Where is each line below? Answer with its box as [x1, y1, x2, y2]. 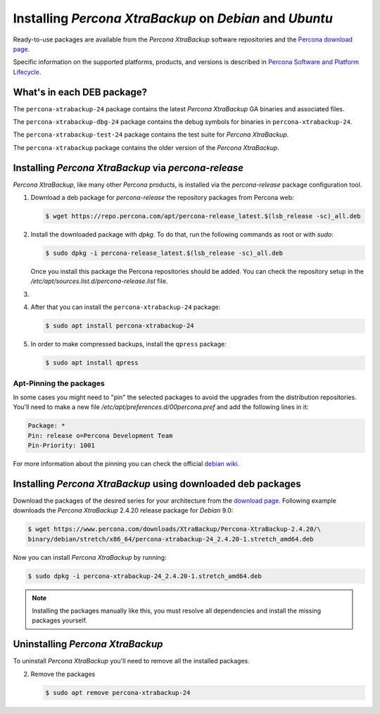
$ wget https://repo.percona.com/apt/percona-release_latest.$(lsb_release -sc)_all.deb [45, 212, 362, 220]
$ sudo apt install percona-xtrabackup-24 [45, 322, 194, 330]
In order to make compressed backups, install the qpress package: [30, 340, 227, 349]
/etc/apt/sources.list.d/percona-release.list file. [30, 277, 168, 285]
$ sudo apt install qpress [45, 359, 139, 367]
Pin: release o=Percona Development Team [27, 432, 173, 439]
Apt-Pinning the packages [13, 378, 105, 388]
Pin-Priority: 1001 [27, 441, 95, 450]
